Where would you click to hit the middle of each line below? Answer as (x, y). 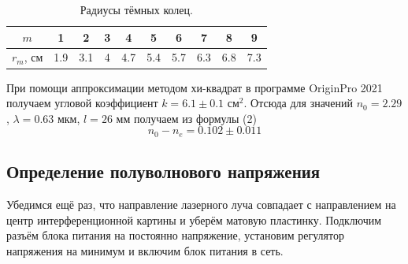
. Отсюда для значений (299, 103)
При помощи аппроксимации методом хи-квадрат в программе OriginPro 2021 (195, 87)
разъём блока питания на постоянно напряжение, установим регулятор (175, 235)
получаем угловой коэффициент (82, 103)
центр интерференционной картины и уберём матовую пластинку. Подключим (194, 219)
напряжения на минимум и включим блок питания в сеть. (145, 250)
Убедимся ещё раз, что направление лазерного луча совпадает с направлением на (201, 204)
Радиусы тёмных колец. (136, 9)
